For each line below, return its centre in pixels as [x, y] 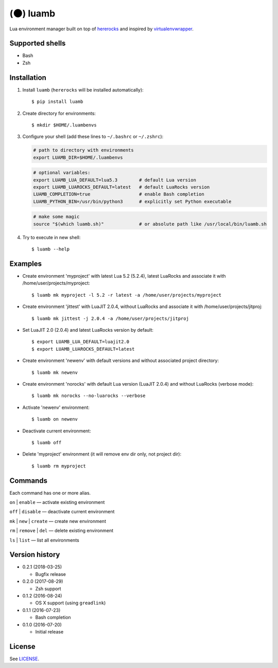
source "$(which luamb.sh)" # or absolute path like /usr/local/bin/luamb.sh [150, 224]
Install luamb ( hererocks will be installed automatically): [83, 89]
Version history [35, 555]
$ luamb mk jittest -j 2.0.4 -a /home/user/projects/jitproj [110, 318]
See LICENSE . [24, 659]
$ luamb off [47, 443]
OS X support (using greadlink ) [71, 603]
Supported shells [38, 43]
